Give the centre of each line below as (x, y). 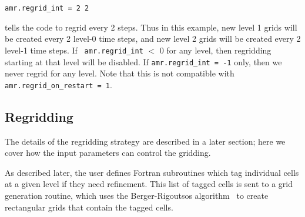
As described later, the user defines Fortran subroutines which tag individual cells (152, 172)
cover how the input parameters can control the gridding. (108, 153)
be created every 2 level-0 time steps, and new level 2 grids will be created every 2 (153, 39)
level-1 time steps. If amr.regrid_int (74, 50)
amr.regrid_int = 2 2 (47, 8)
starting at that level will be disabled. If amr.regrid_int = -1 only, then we (143, 61)
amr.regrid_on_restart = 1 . (58, 84)
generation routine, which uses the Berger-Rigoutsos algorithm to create (137, 196)
